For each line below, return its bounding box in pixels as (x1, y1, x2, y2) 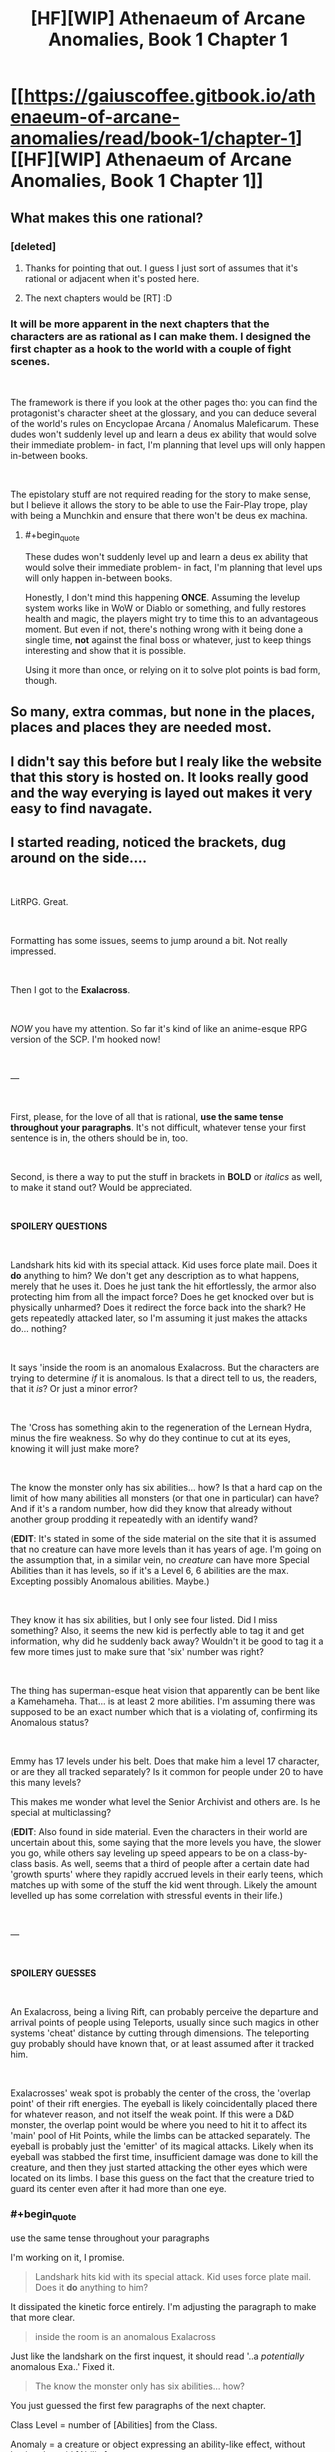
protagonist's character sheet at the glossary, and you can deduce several (10, 407, 317, 419)
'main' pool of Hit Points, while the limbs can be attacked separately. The (10, 2129, 311, 2141)
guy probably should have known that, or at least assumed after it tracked (10, 2037, 315, 2049)
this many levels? (10, 1776, 82, 1788)
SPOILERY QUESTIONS (10, 1220, 108, 1232)
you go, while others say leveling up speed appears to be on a (10, 1847, 267, 1859)
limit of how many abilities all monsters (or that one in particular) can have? (10, 1492, 320, 1504)
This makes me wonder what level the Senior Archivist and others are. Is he (10, 1795, 321, 1807)
